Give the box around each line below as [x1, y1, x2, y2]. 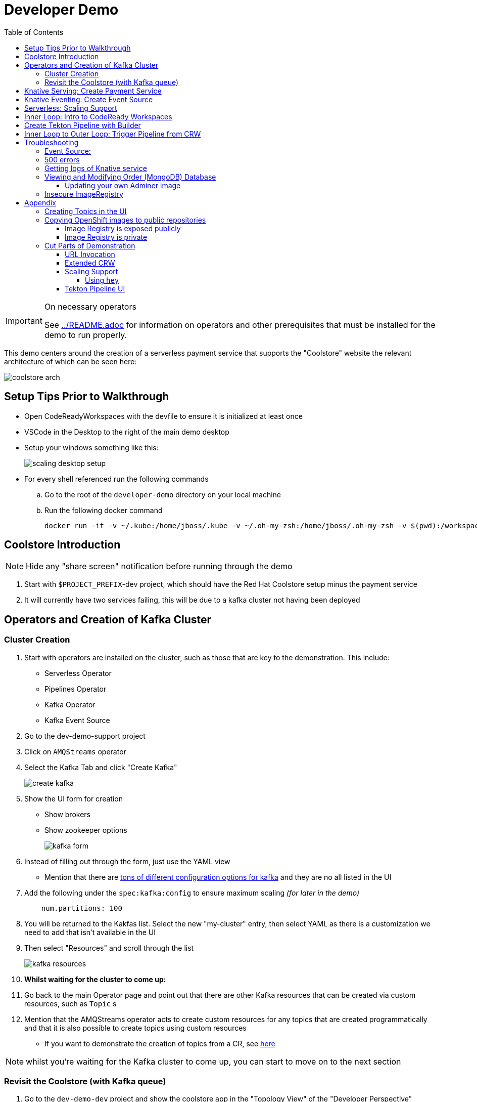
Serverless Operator [44, 668, 112, 677]
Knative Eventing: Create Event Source [24, 95, 153, 104]
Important [6, 315, 42, 326]
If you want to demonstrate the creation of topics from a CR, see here [44, 1039, 275, 1048]
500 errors [44, 155, 80, 164]
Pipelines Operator [44, 684, 107, 693]
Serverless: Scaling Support [24, 103, 117, 112]
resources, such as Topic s [24, 999, 117, 1008]
